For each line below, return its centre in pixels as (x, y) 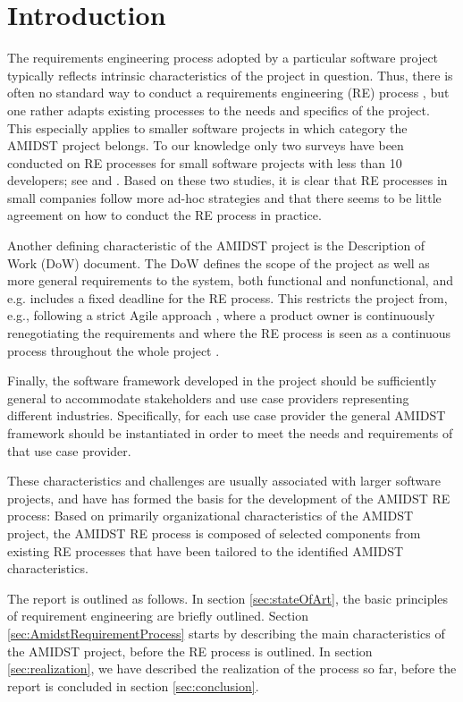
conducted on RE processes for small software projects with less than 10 (205, 162)
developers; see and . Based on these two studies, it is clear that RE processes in (227, 180)
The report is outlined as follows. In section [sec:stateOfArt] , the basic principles (228, 598)
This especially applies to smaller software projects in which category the (207, 127)
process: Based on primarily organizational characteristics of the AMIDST (210, 516)
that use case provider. (69, 450)
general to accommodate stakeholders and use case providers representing (208, 398)
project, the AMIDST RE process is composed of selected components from (214, 533)
